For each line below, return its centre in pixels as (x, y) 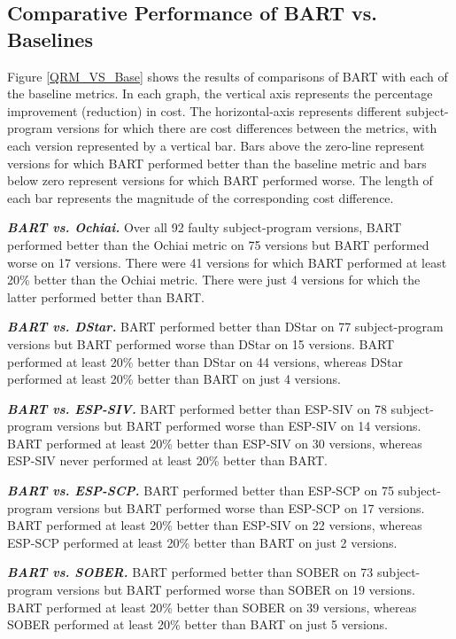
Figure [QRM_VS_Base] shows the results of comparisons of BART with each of (228, 76)
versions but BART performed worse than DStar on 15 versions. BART (201, 343)
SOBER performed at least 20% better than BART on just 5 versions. (197, 624)
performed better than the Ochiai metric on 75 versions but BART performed (218, 244)
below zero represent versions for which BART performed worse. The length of (220, 180)
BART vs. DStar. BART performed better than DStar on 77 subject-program (225, 327)
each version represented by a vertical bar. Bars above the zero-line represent (216, 145)
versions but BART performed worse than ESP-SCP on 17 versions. (241, 507)
